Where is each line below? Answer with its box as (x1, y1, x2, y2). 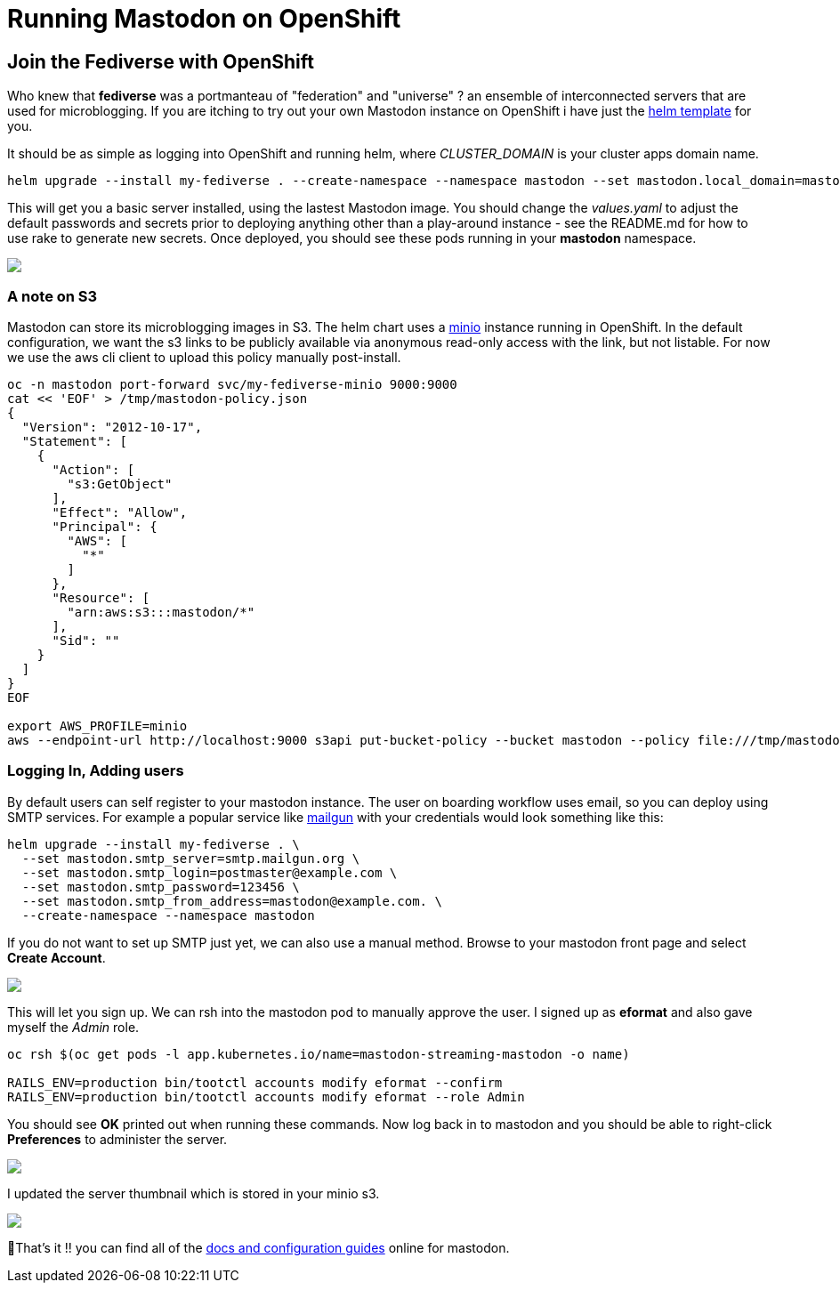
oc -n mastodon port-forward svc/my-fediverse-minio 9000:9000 (7, 376, 457, 391)
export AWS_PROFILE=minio (7, 718, 188, 733)
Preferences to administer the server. (7, 1131, 228, 1147)
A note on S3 (7, 286, 98, 305)
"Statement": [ (21, 433, 127, 448)
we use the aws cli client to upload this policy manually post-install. (7, 349, 401, 365)
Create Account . (7, 949, 106, 965)
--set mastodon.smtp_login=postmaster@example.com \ (21, 865, 398, 880)
